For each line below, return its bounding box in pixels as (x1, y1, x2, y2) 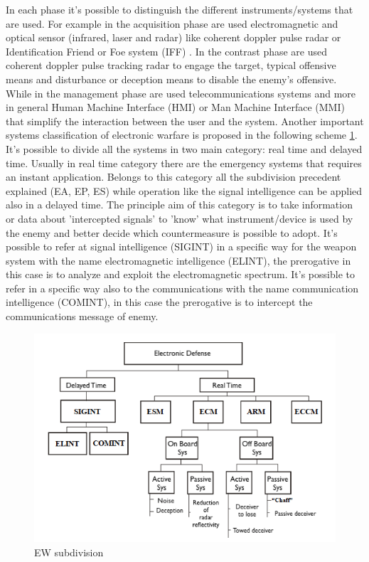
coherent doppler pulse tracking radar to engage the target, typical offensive (6, 58, 336, 73)
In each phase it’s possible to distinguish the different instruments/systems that (6, 2, 353, 16)
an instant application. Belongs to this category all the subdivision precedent (6, 169, 341, 184)
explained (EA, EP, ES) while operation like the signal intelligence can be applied (6, 183, 363, 198)
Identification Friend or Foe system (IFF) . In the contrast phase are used (6, 43, 328, 58)
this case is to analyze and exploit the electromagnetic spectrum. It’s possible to (6, 267, 355, 282)
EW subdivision (34, 544, 104, 559)
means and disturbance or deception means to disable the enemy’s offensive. (6, 71, 337, 86)
